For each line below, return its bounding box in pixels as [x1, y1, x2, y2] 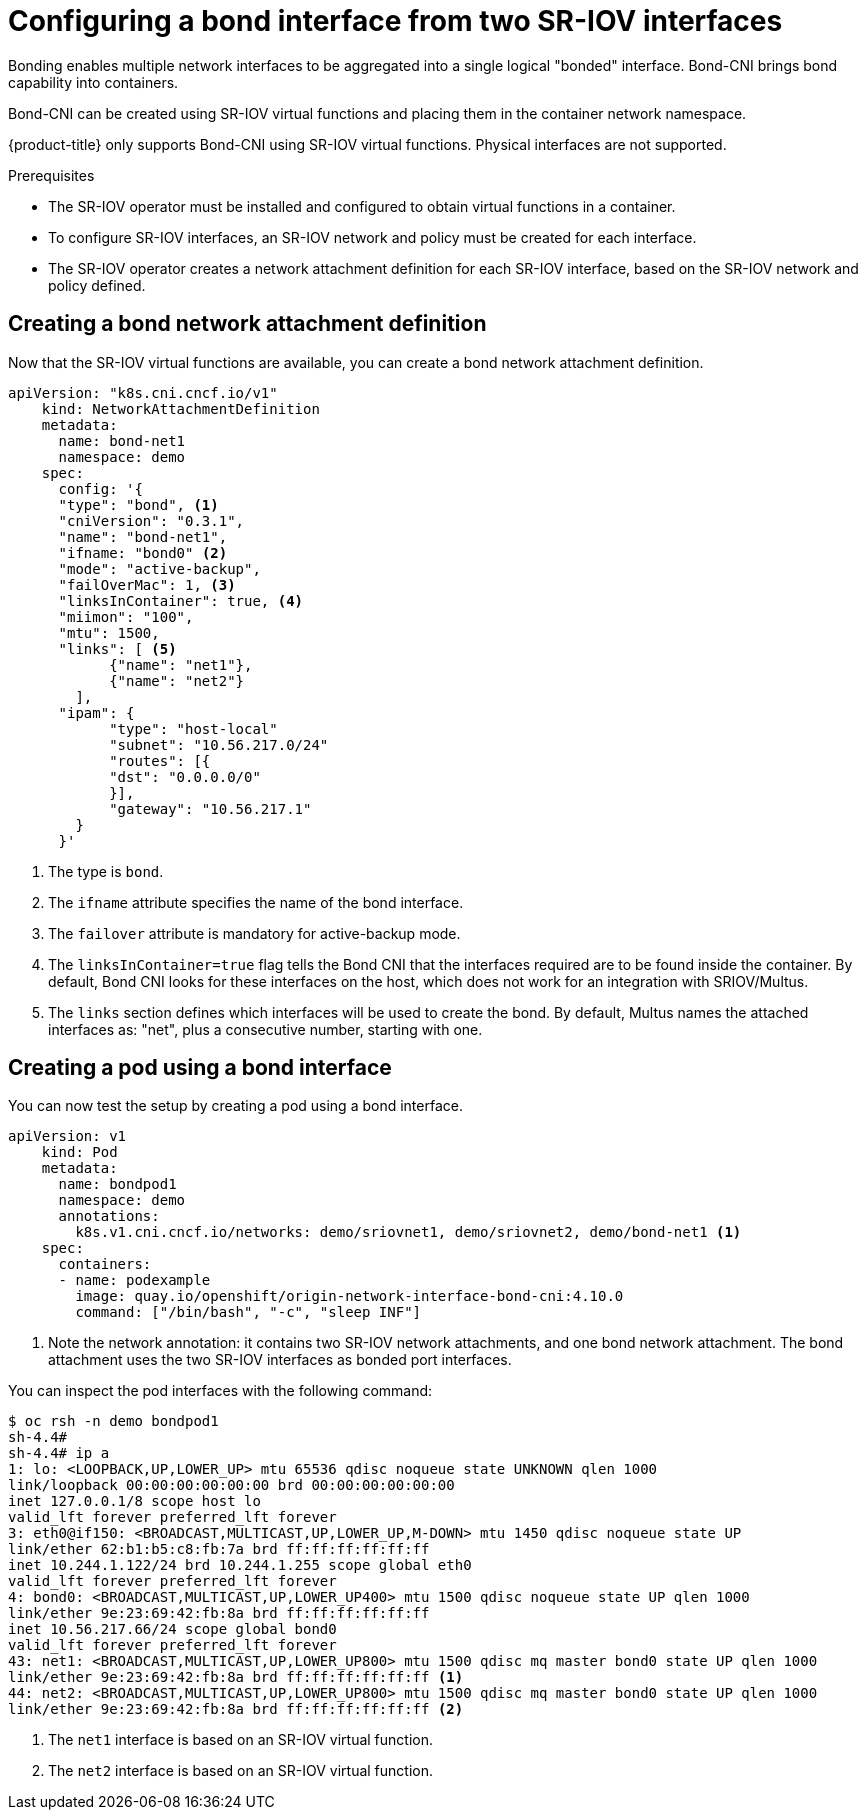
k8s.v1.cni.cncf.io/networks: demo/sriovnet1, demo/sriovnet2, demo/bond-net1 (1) [75, 1224, 742, 1241]
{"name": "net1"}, [109, 656, 253, 673]
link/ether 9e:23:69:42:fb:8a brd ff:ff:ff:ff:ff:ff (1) [8, 1669, 464, 1686]
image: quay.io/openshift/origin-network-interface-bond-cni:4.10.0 [75, 1288, 624, 1305]
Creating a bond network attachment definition [8, 311, 487, 337]
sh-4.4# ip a [8, 1445, 110, 1462]
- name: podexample [58, 1272, 211, 1289]
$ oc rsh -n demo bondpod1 [8, 1413, 219, 1430]
